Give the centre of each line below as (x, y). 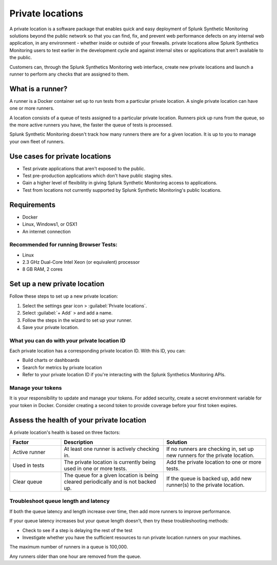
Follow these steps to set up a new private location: (64, 296)
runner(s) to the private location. (205, 485)
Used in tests (28, 465)
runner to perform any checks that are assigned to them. (69, 74)
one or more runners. (32, 108)
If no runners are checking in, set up (210, 449)
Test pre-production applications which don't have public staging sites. (97, 176)
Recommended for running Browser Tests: (64, 245)
